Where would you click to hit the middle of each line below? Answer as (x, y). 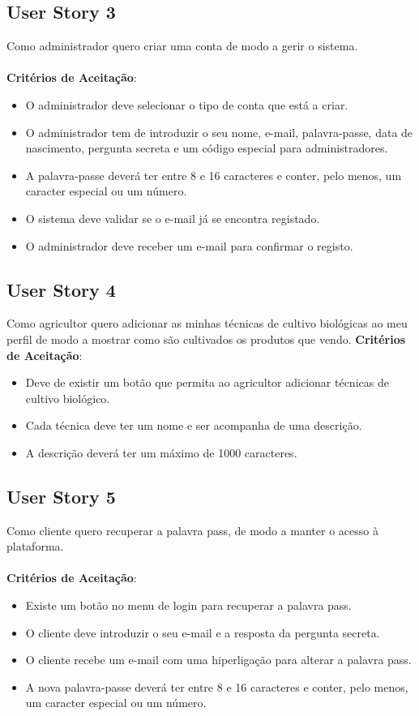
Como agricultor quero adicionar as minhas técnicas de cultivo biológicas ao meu (207, 323)
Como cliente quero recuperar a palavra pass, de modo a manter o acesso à (192, 530)
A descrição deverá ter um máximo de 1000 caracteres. (161, 452)
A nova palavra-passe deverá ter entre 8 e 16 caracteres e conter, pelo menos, (217, 686)
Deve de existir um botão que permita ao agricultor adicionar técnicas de (207, 382)
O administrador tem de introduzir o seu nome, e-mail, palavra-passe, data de (219, 132)
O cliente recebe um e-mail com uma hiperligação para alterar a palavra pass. (218, 660)
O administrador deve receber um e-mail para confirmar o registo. (189, 245)
